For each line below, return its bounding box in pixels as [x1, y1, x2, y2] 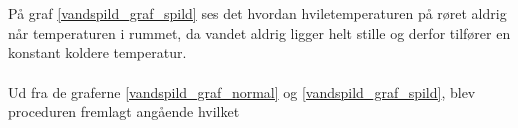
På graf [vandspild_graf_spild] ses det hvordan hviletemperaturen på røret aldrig [8, 3, 507, 24]
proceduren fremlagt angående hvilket [8, 101, 240, 122]
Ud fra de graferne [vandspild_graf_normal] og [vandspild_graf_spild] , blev [8, 81, 476, 102]
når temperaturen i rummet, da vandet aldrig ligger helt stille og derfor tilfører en [8, 22, 511, 43]
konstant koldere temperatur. [8, 42, 187, 63]
